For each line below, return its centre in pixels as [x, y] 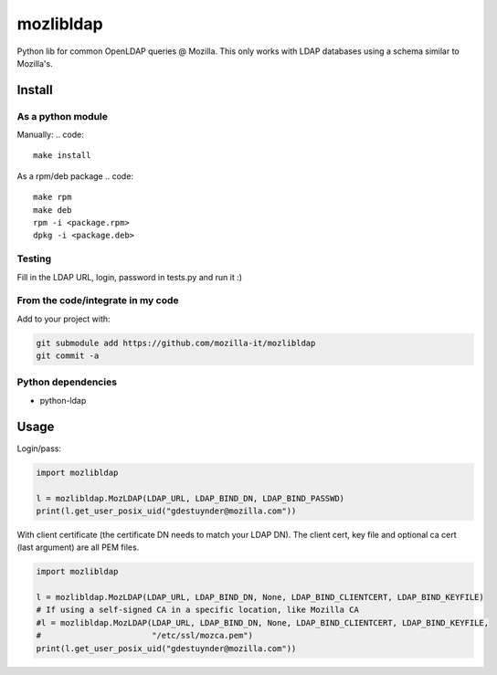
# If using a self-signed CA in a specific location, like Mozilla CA [198, 610]
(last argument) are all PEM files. [78, 547]
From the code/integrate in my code [98, 301]
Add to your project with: [63, 319]
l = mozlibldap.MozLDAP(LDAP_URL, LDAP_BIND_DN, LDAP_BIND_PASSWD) [190, 498]
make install [62, 156]
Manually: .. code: [50, 135]
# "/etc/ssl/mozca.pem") [144, 636]
